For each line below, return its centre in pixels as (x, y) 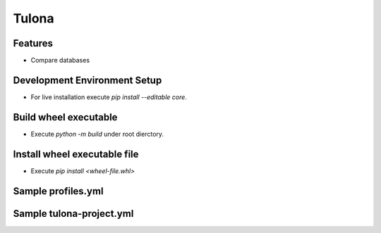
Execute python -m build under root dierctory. (97, 134)
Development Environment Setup (87, 80)
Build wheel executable (65, 117)
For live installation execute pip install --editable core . (109, 97)
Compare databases (60, 61)
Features (33, 43)
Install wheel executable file (76, 154)
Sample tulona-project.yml (73, 214)
